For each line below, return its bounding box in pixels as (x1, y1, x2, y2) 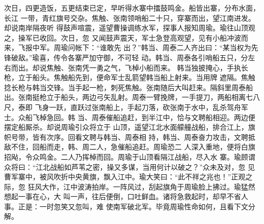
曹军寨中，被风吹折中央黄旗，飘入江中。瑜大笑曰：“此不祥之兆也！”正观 (4, 171, 246, 182)
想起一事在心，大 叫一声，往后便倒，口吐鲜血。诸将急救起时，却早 (4, 191, 227, 202)
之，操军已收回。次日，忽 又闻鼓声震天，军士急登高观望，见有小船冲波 (4, 32, 241, 43)
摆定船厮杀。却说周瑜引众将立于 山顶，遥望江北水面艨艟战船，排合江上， (4, 122, 248, 132)
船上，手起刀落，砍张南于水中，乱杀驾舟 (106, 101, 241, 112)
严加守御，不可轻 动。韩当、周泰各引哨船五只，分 (82, 52, 248, 62)
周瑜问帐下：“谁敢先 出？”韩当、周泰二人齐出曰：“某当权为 (53, 42, 251, 53)
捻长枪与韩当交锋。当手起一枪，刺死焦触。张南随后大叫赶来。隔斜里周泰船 (4, 82, 253, 92)
